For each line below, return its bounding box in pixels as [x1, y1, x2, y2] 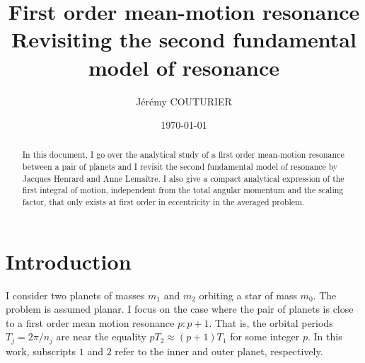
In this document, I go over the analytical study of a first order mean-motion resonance [22, 149, 344, 161]
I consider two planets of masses [6, 287, 145, 302]
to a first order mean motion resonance [6, 315, 175, 330]
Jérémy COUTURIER [136, 93, 232, 108]
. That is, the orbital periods [209, 315, 333, 330]
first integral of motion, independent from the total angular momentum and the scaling [22, 184, 344, 196]
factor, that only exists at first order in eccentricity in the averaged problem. [22, 196, 305, 208]
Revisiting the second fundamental [11, 25, 357, 54]
